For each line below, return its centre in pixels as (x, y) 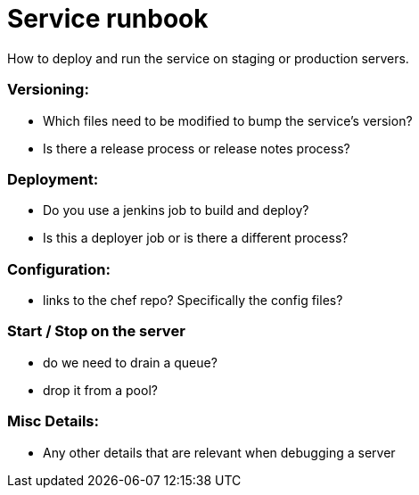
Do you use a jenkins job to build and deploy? (176, 210)
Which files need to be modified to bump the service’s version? (228, 120)
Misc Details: (53, 421)
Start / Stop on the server (96, 331)
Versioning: (48, 90)
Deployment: (53, 179)
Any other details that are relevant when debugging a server (219, 452)
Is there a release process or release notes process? (197, 148)
